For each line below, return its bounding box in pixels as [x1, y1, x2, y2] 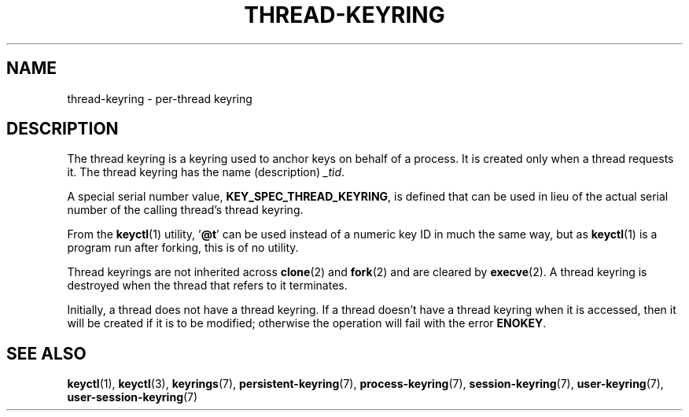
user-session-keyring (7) [67, 390, 198, 404]
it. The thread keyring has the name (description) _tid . [67, 165, 345, 179]
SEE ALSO [6, 343, 87, 363]
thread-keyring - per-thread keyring [67, 91, 252, 105]
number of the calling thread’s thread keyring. [67, 203, 304, 217]
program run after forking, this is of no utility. [67, 241, 299, 255]
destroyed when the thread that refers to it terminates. [67, 279, 348, 293]
